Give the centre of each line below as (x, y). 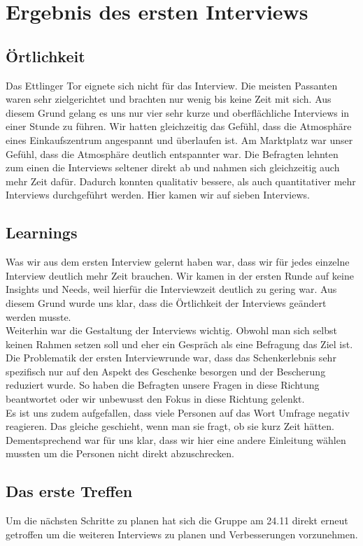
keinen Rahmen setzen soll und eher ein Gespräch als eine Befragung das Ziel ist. (179, 344)
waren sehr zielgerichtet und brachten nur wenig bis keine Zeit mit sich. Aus (169, 99)
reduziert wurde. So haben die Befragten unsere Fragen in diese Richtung (163, 385)
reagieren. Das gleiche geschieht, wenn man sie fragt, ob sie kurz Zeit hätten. (170, 426)
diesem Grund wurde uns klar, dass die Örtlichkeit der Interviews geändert (166, 302)
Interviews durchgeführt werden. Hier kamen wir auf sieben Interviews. (158, 195)
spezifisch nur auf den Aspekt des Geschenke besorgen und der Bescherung (166, 371)
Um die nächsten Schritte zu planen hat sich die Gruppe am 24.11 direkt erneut (177, 520)
